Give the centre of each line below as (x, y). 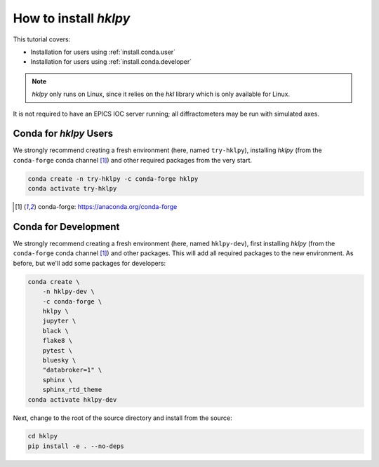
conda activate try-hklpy (72, 189)
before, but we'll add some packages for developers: (89, 263)
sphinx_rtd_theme (72, 390)
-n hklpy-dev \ (68, 292)
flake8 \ (58, 341)
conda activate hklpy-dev (72, 399)
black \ (56, 331)
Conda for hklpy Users (63, 134)
